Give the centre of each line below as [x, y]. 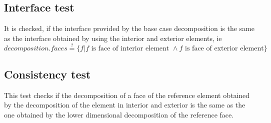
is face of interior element [130, 48]
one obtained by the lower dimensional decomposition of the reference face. [119, 114]
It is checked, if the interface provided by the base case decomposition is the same [129, 28]
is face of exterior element [224, 48]
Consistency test [47, 74]
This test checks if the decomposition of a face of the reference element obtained [127, 95]
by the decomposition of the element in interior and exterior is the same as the [125, 105]
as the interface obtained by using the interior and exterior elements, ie [113, 38]
